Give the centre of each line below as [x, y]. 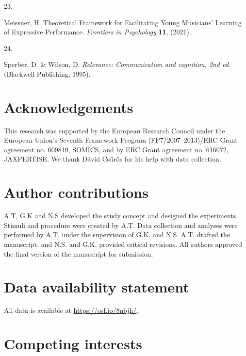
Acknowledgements [69, 107]
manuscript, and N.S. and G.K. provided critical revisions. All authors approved [123, 244]
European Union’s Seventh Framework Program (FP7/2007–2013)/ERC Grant [121, 140]
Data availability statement [97, 287]
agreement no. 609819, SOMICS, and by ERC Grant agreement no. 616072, [116, 149]
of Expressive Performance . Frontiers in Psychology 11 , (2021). [98, 32]
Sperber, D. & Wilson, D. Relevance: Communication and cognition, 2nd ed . [117, 64]
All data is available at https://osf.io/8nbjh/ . [71, 310]
